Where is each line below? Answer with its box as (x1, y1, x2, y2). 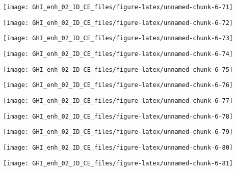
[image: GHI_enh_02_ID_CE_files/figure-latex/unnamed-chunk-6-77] (3, 97, 233, 104)
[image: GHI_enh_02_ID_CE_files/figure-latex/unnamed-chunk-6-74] (3, 50, 233, 58)
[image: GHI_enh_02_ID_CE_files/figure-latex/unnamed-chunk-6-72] (3, 19, 233, 26)
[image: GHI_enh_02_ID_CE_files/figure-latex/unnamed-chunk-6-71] (3, 4, 233, 11)
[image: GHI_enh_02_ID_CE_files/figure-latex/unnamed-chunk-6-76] (3, 81, 233, 89)
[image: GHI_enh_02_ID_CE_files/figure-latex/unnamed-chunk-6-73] (3, 35, 233, 42)
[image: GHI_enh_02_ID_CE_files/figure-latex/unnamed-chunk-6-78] (3, 112, 233, 120)
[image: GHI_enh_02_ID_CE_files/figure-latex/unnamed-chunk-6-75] (3, 66, 233, 73)
